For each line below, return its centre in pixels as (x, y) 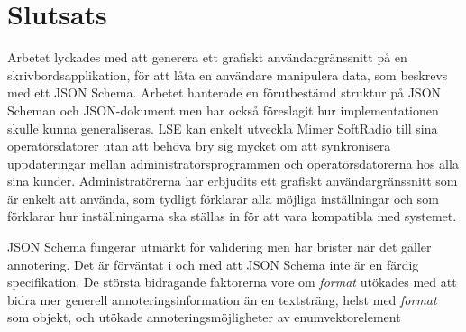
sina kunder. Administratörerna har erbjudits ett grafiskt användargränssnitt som (233, 181)
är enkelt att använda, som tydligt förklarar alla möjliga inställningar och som (223, 198)
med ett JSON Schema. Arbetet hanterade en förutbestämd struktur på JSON (224, 92)
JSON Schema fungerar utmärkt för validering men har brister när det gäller (219, 247)
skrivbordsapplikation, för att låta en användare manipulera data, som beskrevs (228, 74)
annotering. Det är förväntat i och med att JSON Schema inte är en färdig (213, 264)
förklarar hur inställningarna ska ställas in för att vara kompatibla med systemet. (232, 216)
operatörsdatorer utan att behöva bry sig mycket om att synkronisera (199, 146)
